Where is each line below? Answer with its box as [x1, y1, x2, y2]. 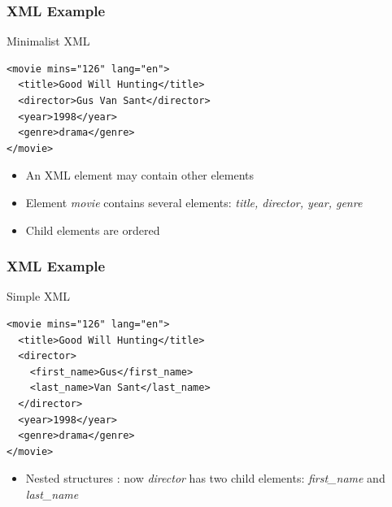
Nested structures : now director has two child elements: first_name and [25, 470, 385, 487]
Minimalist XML [7, 32, 90, 50]
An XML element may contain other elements [25, 167, 255, 184]
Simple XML [7, 288, 70, 305]
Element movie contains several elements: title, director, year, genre [25, 193, 363, 210]
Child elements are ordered [25, 221, 160, 238]
